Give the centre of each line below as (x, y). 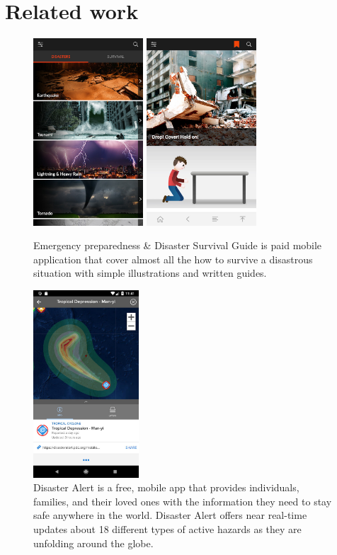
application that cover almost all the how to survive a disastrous (173, 259)
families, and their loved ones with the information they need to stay (183, 501)
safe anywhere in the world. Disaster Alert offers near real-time (170, 515)
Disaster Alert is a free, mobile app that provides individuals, (166, 487)
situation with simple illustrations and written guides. (150, 273)
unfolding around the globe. (93, 543)
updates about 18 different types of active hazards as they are (167, 529)
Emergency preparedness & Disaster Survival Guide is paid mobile (178, 245)
